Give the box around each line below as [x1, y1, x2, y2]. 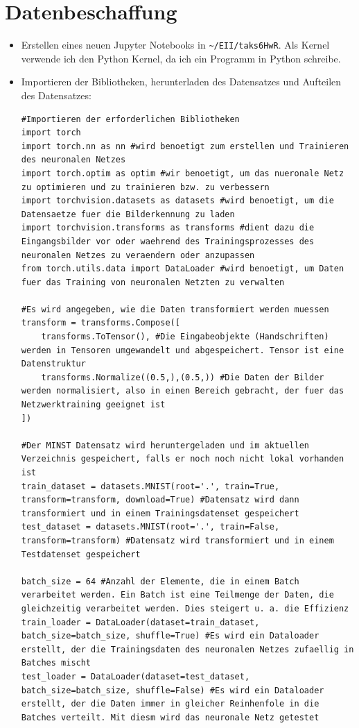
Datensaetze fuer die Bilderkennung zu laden [21, 209, 235, 219]
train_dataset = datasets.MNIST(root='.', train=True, [21, 481, 280, 491]
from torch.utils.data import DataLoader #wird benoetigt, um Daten [21, 264, 344, 274]
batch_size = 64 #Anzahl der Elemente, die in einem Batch [21, 576, 299, 586]
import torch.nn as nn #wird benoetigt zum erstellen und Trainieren [21, 141, 349, 151]
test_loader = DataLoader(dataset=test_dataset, [21, 671, 250, 682]
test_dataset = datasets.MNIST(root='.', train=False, [21, 522, 280, 532]
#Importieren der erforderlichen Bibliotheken [21, 114, 240, 124]
